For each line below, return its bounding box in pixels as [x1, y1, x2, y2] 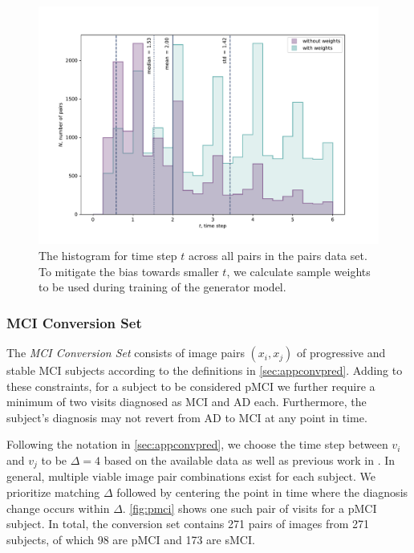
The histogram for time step [39, 247, 177, 264]
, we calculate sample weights [226, 262, 371, 279]
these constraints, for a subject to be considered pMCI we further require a [6, 377, 375, 394]
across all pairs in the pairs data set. [188, 247, 367, 264]
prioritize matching [6, 484, 100, 501]
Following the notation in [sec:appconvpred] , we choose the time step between [6, 436, 388, 453]
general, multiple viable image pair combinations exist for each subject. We [6, 468, 376, 485]
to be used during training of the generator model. [39, 279, 286, 295]
